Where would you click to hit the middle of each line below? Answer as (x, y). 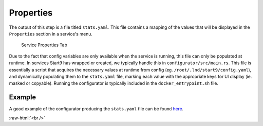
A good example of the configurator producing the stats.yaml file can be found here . (96, 109)
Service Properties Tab (44, 45)
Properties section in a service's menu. (51, 34)
